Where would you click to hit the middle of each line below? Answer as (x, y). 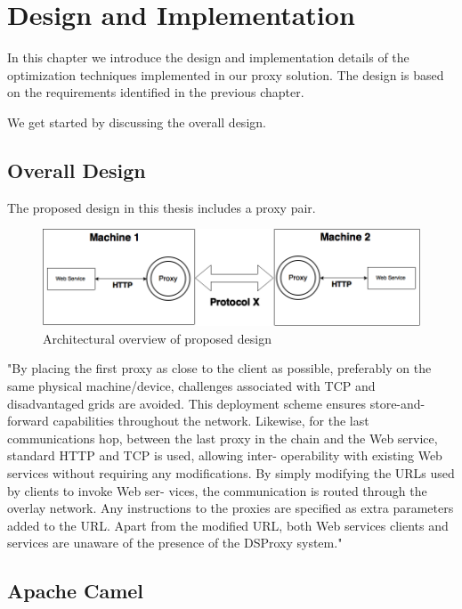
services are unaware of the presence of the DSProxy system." (175, 543)
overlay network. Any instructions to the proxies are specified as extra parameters (231, 508)
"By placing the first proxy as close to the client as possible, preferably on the (219, 368)
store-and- (397, 403)
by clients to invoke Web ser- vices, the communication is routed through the (217, 490)
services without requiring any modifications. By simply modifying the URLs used (231, 472)
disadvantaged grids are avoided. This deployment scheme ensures (187, 403)
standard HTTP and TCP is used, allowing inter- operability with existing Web (225, 455)
